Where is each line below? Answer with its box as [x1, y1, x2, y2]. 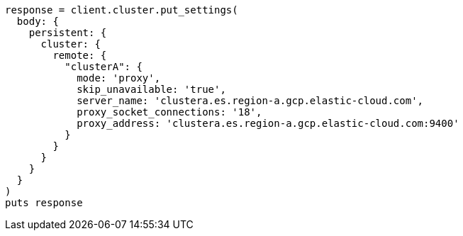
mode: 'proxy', [77, 72, 161, 84]
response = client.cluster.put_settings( [5, 4, 238, 16]
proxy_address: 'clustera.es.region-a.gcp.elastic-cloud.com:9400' [77, 118, 459, 129]
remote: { [52, 50, 107, 61]
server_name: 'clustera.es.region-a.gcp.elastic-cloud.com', [77, 95, 424, 106]
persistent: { [28, 27, 107, 38]
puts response [5, 197, 83, 208]
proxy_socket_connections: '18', [77, 106, 262, 118]
